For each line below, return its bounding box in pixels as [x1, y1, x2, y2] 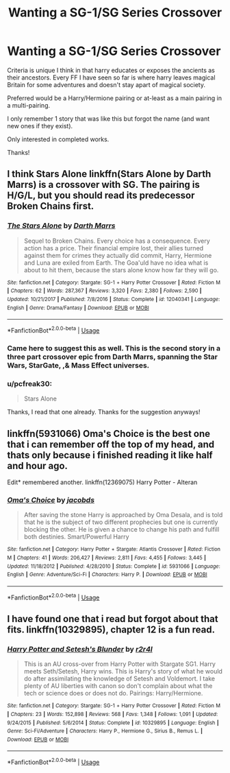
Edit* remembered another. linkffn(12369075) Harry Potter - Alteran [7, 478, 198, 486]
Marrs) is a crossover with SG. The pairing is [7, 179, 200, 191]
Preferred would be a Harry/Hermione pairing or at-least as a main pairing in [7, 94, 222, 102]
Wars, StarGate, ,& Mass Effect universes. [7, 360, 150, 370]
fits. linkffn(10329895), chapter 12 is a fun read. [7, 623, 216, 635]
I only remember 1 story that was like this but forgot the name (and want [7, 115, 210, 123]
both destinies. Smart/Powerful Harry [23, 533, 129, 541]
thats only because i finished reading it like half [7, 449, 214, 461]
